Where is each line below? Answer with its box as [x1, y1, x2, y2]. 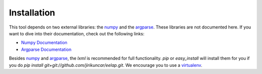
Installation [9, 7, 55, 18]
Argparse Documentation [21, 46, 72, 52]
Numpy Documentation [21, 40, 67, 45]
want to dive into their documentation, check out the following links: [9, 30, 145, 36]
